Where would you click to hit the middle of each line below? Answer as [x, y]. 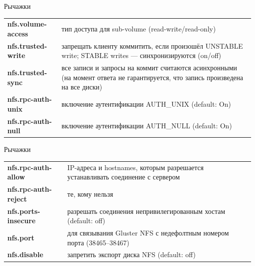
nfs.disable [25, 254]
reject [17, 198]
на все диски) [82, 87]
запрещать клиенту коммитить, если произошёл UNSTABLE [152, 45]
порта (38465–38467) [98, 242]
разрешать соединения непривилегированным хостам [146, 211]
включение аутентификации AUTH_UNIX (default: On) [146, 104]
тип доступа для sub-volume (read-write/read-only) [139, 29]
